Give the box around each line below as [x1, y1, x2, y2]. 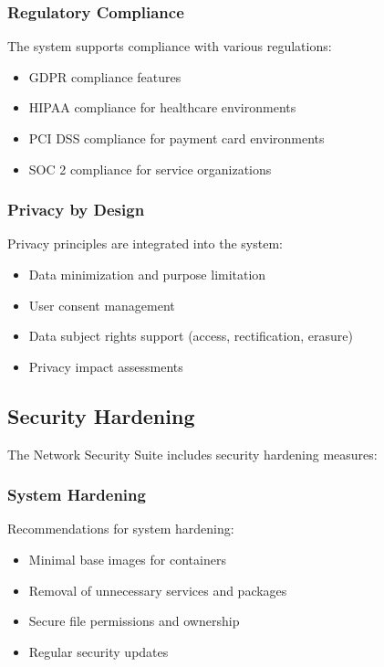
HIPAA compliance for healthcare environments [28, 98, 296, 117]
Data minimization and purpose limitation [28, 265, 266, 283]
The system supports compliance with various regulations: [7, 37, 332, 56]
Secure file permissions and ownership [28, 611, 240, 630]
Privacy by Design [7, 198, 145, 221]
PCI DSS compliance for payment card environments [28, 129, 325, 147]
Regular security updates [28, 641, 169, 661]
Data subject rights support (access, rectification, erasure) [28, 326, 353, 345]
